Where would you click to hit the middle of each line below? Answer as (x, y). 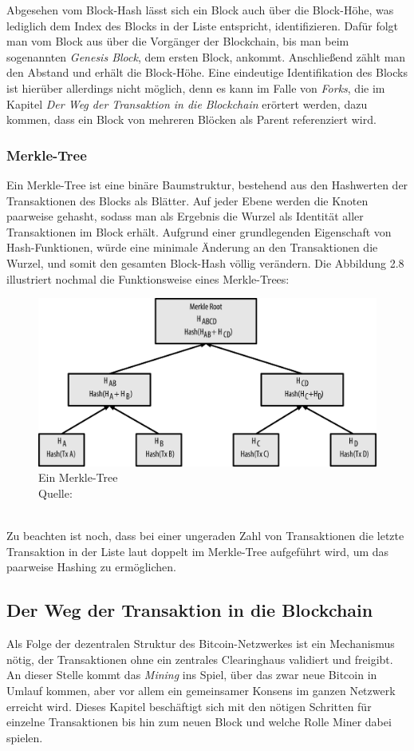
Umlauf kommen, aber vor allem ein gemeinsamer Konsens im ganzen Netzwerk (201, 691)
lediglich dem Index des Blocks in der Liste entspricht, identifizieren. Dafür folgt (203, 25)
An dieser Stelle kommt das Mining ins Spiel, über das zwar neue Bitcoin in (192, 675)
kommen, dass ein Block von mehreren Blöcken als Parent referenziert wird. (191, 119)
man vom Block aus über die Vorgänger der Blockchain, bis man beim (178, 41)
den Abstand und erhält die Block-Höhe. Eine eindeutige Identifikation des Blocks (207, 72)
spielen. (25, 737)
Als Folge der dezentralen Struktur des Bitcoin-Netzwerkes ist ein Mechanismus (201, 644)
